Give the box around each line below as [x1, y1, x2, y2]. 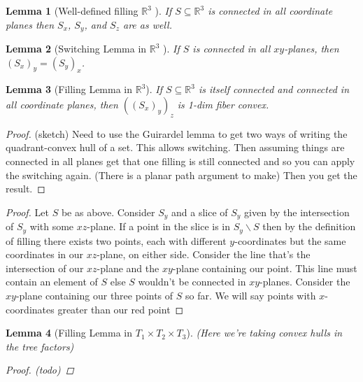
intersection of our [6, 260, 84, 275]
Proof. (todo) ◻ [6, 362, 74, 377]
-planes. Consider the [259, 274, 350, 289]
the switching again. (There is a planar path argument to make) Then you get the [6, 167, 357, 182]
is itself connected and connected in [198, 82, 350, 97]
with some [29, 219, 74, 234]
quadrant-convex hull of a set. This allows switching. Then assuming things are [6, 140, 345, 155]
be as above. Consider [61, 204, 155, 219]
